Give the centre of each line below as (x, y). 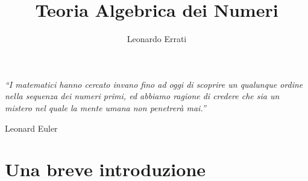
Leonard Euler (31, 128)
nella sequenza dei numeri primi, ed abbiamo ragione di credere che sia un (142, 96)
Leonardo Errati (157, 39)
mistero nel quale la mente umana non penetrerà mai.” (105, 107)
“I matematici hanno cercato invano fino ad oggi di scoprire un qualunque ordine (154, 84)
